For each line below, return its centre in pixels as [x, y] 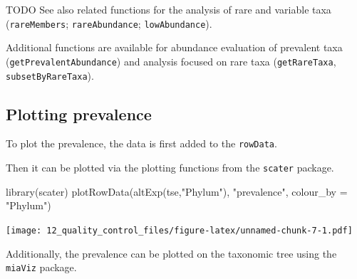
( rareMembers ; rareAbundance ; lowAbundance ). [109, 23]
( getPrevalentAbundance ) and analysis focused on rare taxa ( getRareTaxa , [171, 61]
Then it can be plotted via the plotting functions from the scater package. [170, 168]
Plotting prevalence [79, 114]
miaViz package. [41, 267]
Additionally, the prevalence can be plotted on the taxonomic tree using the [171, 253]
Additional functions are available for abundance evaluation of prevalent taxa [174, 47]
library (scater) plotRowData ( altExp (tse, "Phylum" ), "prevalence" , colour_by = [177, 191]
